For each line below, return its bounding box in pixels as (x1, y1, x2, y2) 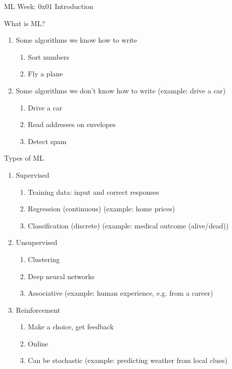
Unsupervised (16, 237, 58, 248)
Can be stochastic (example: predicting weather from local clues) (28, 355, 227, 365)
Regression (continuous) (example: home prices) (28, 203, 175, 214)
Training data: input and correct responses (28, 186, 159, 197)
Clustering (28, 254, 60, 264)
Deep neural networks (28, 271, 95, 281)
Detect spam (28, 136, 67, 146)
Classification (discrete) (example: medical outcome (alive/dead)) (28, 220, 229, 230)
